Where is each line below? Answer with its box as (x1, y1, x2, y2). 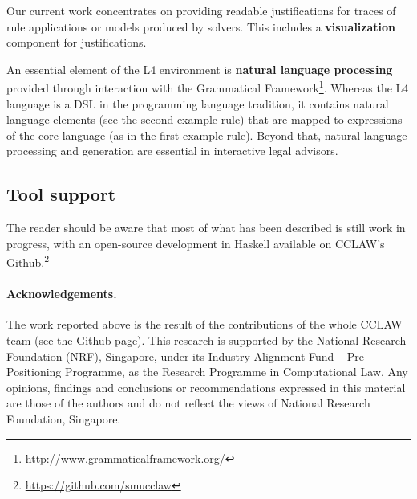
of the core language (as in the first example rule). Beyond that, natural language (6, 126, 407, 143)
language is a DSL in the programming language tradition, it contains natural (6, 95, 389, 112)
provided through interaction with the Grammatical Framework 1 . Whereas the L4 (6, 77, 409, 96)
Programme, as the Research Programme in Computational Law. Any (65, 363, 408, 380)
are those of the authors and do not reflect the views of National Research (6, 395, 370, 411)
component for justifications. (6, 34, 147, 51)
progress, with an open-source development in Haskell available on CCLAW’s (6, 235, 385, 252)
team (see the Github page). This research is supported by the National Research (6, 332, 407, 349)
